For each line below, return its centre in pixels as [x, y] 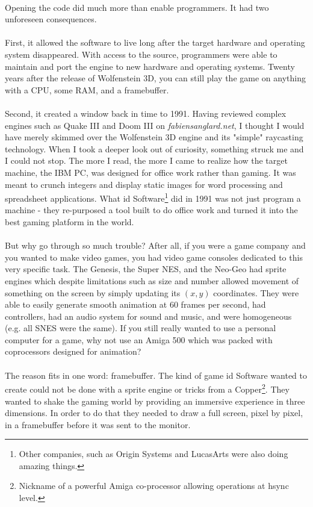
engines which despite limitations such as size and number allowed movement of [152, 280]
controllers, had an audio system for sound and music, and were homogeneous [148, 316]
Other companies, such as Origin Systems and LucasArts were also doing [153, 454]
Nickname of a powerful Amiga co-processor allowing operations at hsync [154, 486]
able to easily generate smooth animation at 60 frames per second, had [135, 304]
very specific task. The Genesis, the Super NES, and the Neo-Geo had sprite [146, 269]
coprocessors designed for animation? [73, 351]
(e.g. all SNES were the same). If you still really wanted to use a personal [141, 328]
